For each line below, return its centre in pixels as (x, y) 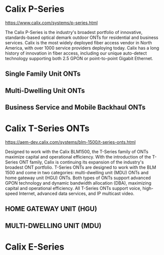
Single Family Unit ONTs (43, 74)
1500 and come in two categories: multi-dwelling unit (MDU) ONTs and (77, 173)
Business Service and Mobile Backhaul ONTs (75, 108)
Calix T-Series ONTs (47, 128)
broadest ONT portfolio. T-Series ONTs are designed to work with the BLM (81, 167)
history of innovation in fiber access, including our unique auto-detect (76, 53)
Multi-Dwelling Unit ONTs (45, 90)
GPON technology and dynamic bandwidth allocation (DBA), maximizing (78, 183)
